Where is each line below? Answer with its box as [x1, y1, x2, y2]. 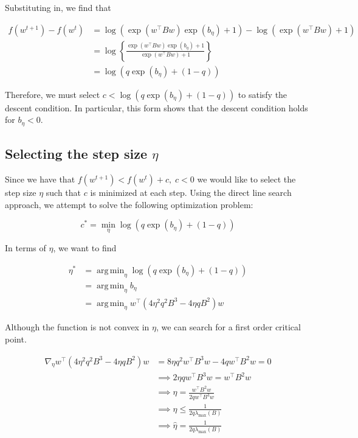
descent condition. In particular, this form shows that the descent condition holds [5, 101, 308, 114]
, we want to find [53, 242, 117, 254]
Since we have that [5, 172, 75, 185]
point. [5, 333, 27, 346]
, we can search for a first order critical [156, 321, 301, 333]
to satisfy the [238, 88, 287, 100]
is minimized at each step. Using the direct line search [90, 186, 292, 198]
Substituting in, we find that [5, 1, 111, 13]
